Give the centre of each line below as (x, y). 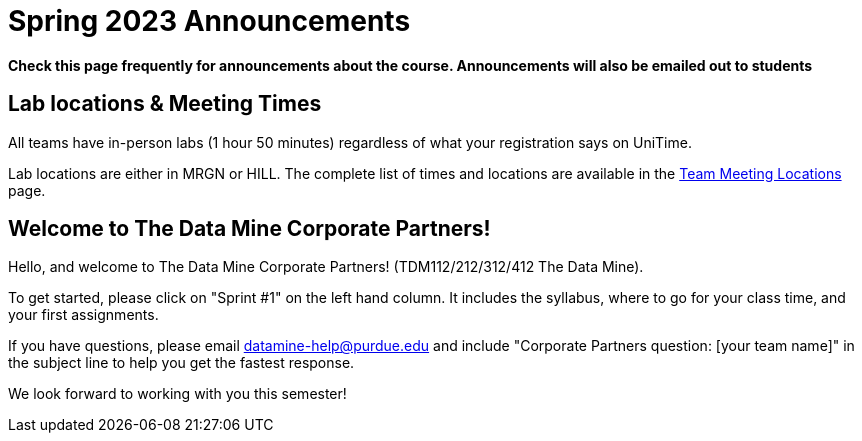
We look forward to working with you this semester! (177, 394)
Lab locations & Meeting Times (165, 104)
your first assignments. (83, 315)
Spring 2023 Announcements (209, 21)
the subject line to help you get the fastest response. (181, 363)
